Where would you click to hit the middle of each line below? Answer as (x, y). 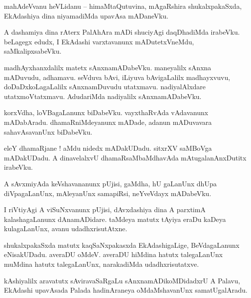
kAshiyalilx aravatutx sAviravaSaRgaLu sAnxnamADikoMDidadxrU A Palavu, (122, 280)
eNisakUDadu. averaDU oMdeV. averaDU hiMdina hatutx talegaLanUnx (113, 254)
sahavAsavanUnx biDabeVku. (48, 131)
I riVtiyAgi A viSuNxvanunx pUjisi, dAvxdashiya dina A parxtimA (105, 209)
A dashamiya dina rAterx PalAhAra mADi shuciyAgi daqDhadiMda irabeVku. (122, 32)
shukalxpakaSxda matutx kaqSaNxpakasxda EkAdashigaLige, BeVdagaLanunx (122, 245)
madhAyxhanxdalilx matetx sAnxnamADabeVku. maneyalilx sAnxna (108, 67)
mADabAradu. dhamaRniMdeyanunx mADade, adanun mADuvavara (108, 122)
